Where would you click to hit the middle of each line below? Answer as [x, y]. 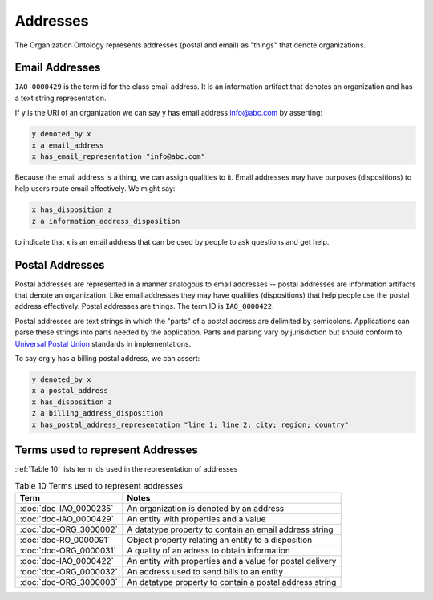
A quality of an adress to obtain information [208, 550]
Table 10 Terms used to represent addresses [99, 485]
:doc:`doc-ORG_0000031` [68, 550]
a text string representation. [61, 98]
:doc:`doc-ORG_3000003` [69, 582]
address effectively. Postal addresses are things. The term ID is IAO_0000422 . [144, 306]
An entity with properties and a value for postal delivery [232, 561]
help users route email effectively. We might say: [95, 189]
